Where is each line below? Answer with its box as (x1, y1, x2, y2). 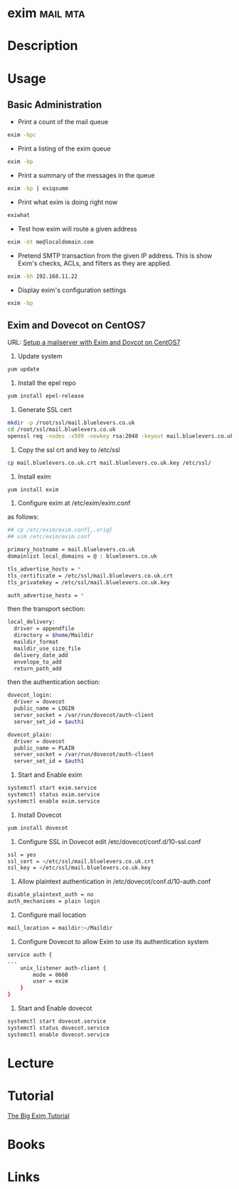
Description (7, 38, 78, 54)
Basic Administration (7, 99, 102, 111)
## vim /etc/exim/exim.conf (7, 533, 91, 541)
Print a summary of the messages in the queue (17, 171, 155, 180)
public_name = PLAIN (14, 744, 75, 751)
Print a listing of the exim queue (17, 144, 112, 153)
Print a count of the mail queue (17, 118, 109, 126)
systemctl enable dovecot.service (7, 1030, 110, 1038)
